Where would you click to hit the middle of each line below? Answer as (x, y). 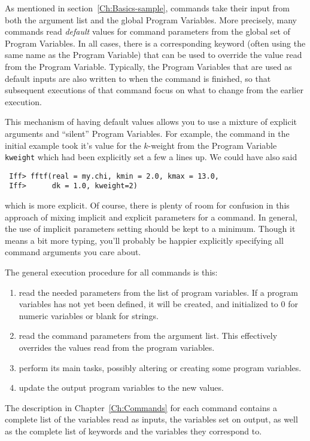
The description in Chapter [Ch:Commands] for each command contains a (141, 407)
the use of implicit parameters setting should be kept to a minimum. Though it (150, 229)
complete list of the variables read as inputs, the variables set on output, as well (151, 419)
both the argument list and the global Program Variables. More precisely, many (151, 19)
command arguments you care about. (73, 252)
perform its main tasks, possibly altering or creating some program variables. (160, 367)
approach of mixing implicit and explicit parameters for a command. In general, (151, 217)
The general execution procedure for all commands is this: (111, 272)
